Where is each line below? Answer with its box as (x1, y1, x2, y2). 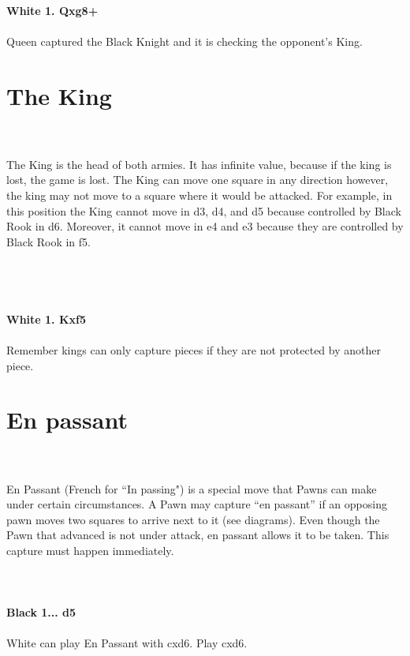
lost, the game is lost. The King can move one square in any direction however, (6, 171, 389, 188)
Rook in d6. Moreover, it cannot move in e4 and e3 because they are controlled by (6, 218, 404, 234)
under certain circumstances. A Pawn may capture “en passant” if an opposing (6, 496, 387, 512)
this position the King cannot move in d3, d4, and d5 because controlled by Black (6, 202, 401, 219)
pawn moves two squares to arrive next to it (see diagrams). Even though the (6, 511, 380, 527)
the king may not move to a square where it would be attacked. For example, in (6, 187, 393, 204)
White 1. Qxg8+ (6, 2, 99, 18)
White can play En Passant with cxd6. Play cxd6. (6, 635, 248, 651)
